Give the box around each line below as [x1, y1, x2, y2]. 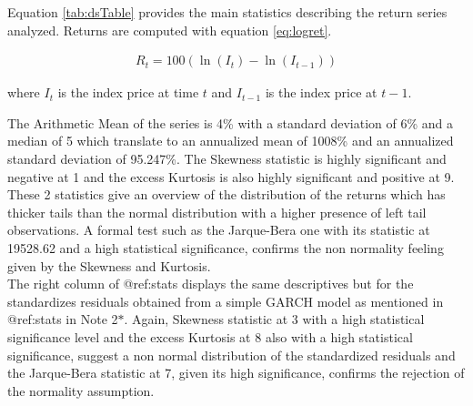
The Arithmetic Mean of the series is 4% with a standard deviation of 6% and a [7, 113, 454, 132]
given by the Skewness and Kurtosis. [7, 256, 211, 275]
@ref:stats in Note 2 [7, 310, 118, 329]
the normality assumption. [7, 381, 155, 400]
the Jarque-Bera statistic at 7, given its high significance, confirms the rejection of [7, 363, 465, 382]
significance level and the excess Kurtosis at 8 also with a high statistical [7, 327, 413, 346]
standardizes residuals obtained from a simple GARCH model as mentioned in [7, 291, 444, 310]
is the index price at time [57, 83, 199, 102]
